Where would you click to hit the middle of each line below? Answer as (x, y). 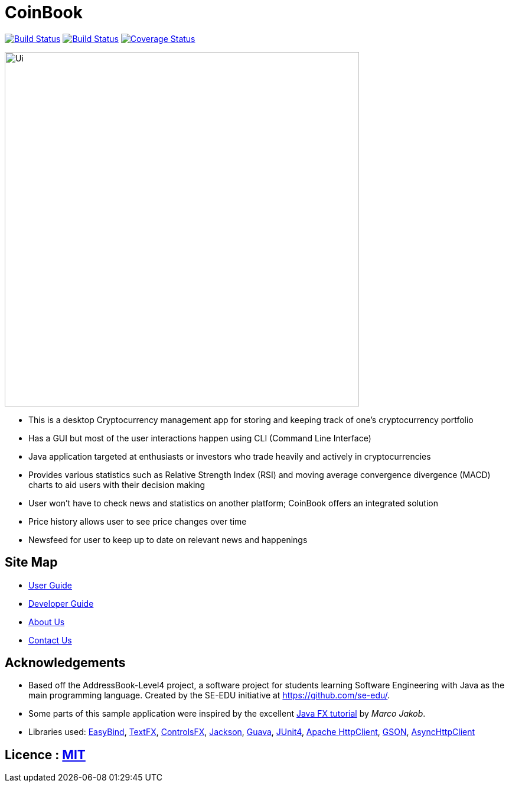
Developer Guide (61, 603)
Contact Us (50, 640)
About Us (47, 622)
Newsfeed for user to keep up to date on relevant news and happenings (168, 539)
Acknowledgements (65, 663)
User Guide (50, 585)
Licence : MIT (45, 755)
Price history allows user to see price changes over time (138, 521)
